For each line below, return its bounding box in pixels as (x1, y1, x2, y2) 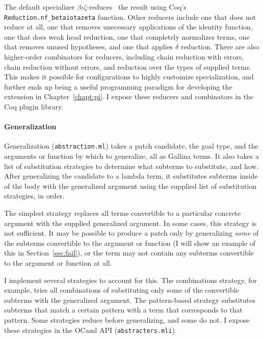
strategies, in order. (4, 190, 65, 201)
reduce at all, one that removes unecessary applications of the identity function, (4, 21, 253, 32)
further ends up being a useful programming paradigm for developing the (4, 81, 232, 92)
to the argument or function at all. (4, 257, 112, 268)
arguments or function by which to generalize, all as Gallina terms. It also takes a (4, 151, 259, 161)
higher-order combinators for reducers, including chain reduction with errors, (4, 51, 244, 62)
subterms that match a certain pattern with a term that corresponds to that (4, 304, 243, 315)
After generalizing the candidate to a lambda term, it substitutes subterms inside (4, 171, 258, 181)
